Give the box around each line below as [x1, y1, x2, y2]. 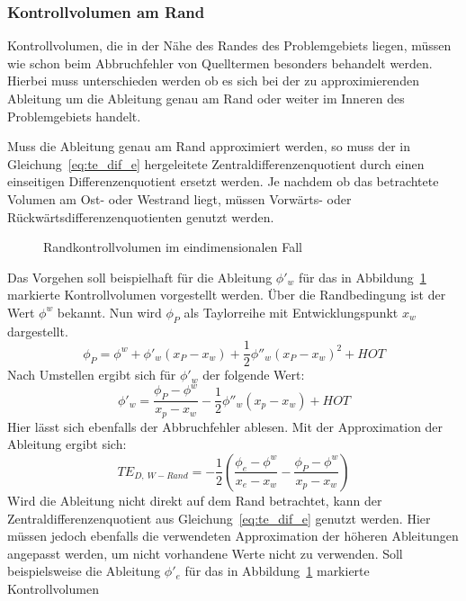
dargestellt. [7, 321, 68, 340]
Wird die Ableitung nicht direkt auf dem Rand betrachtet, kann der [7, 490, 382, 509]
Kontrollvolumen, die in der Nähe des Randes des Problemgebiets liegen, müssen [7, 36, 452, 55]
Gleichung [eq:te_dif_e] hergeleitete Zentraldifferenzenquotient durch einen [7, 154, 425, 173]
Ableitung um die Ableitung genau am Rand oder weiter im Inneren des [7, 89, 405, 107]
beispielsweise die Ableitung [7, 561, 161, 580]
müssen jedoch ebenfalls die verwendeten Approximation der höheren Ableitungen [7, 526, 459, 545]
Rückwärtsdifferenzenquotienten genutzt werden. [7, 207, 274, 226]
